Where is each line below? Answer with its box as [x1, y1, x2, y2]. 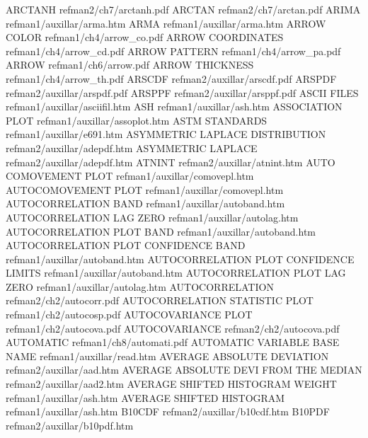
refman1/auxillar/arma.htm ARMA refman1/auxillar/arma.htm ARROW [6, 16, 326, 30]
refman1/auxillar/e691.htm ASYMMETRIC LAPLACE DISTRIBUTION [6, 127, 326, 142]
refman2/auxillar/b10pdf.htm [6, 417, 134, 432]
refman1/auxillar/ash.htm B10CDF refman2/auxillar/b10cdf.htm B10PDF [6, 404, 330, 419]
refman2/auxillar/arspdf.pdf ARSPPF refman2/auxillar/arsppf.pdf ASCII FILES [6, 85, 359, 100]
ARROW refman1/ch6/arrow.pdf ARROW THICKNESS [6, 57, 254, 72]
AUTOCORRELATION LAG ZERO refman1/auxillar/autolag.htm [6, 209, 299, 224]
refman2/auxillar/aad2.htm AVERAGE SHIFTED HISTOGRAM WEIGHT [6, 376, 337, 391]
